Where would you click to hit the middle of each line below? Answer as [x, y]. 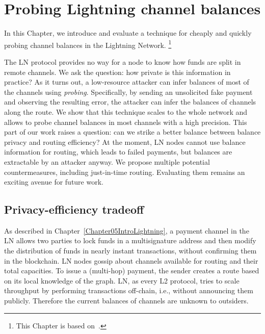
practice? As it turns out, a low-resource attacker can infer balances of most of [127, 82]
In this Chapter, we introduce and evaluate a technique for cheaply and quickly [128, 33]
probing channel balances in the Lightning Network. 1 [88, 44]
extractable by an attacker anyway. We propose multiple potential [107, 161]
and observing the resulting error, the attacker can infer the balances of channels [130, 102]
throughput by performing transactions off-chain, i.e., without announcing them [129, 290]
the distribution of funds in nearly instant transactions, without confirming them [130, 251]
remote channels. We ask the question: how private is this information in [117, 72]
